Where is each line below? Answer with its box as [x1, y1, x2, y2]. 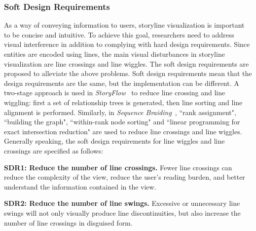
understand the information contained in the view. [4, 181, 156, 192]
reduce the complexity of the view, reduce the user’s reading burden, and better [4, 172, 245, 182]
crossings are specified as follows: [4, 145, 103, 155]
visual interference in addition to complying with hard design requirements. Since [4, 39, 250, 49]
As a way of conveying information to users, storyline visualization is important [4, 20, 245, 30]
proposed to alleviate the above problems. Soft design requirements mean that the [4, 68, 252, 78]
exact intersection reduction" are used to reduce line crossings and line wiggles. [4, 126, 242, 136]
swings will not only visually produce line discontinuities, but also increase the [4, 207, 241, 218]
